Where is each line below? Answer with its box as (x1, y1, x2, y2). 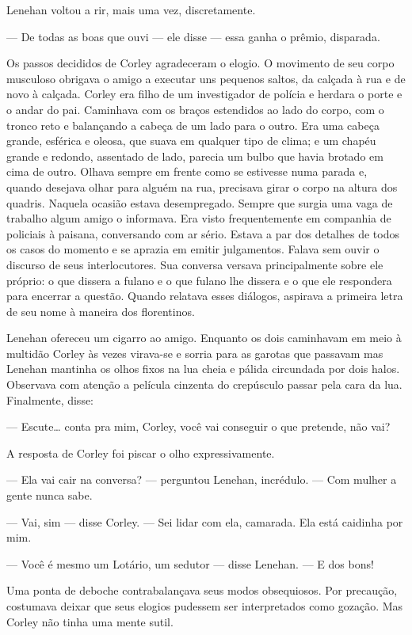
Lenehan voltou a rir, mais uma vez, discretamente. (6, 2, 256, 17)
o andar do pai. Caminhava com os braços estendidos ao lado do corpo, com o (6, 101, 384, 117)
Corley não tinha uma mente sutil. (6, 613, 174, 629)
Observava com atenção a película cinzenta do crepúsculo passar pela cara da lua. (6, 376, 402, 393)
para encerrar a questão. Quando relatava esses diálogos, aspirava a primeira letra (6, 287, 403, 304)
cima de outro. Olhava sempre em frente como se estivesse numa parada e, (6, 163, 368, 180)
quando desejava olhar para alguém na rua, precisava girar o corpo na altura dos (6, 178, 398, 195)
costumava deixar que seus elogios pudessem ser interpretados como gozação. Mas (6, 598, 403, 614)
